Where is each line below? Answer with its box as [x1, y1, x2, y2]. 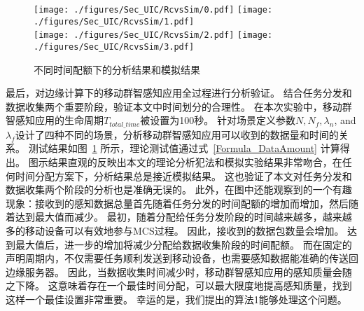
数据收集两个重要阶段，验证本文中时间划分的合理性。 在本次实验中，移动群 [6, 99, 352, 113]
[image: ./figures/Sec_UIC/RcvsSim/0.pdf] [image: [34, 5, 273, 15]
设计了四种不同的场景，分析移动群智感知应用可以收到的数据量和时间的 [15, 127, 339, 141]
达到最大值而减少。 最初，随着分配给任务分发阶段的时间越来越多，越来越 [15, 209, 352, 224]
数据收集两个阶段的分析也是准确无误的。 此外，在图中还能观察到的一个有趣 [6, 182, 352, 197]
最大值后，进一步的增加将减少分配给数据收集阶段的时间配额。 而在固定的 [15, 237, 352, 251]
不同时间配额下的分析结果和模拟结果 [34, 62, 200, 76]
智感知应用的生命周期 [6, 113, 104, 127]
